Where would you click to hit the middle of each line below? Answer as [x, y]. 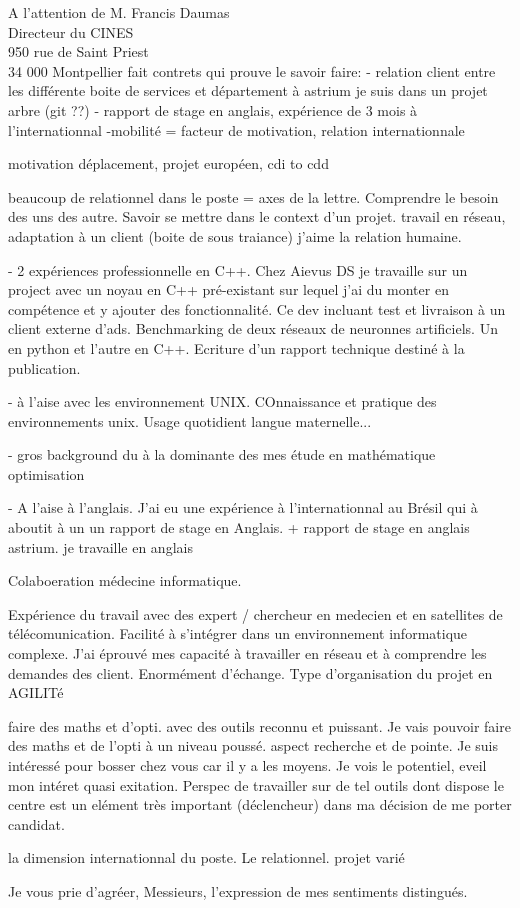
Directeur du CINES [71, 31]
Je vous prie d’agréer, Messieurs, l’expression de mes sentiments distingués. [238, 890]
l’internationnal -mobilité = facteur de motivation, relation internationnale [236, 129]
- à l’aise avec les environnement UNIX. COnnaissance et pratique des [222, 401]
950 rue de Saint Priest [78, 51]
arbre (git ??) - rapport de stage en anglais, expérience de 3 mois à [213, 109]
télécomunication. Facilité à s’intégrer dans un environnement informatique [238, 633]
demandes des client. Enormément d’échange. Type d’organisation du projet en [250, 672]
